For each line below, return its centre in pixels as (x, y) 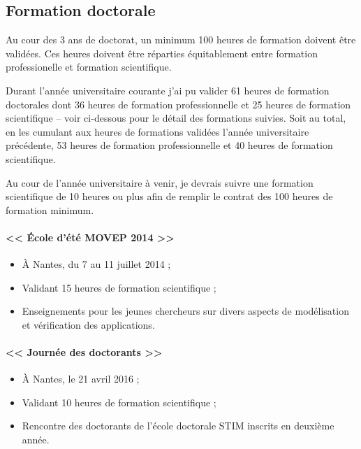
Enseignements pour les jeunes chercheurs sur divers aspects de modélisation (185, 311)
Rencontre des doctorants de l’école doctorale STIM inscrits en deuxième (178, 426)
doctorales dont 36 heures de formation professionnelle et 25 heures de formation (178, 104)
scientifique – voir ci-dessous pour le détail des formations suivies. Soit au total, (176, 118)
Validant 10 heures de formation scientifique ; (119, 402)
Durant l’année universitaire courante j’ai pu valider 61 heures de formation (168, 90)
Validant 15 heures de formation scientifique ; (119, 287)
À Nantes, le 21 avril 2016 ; (81, 379)
